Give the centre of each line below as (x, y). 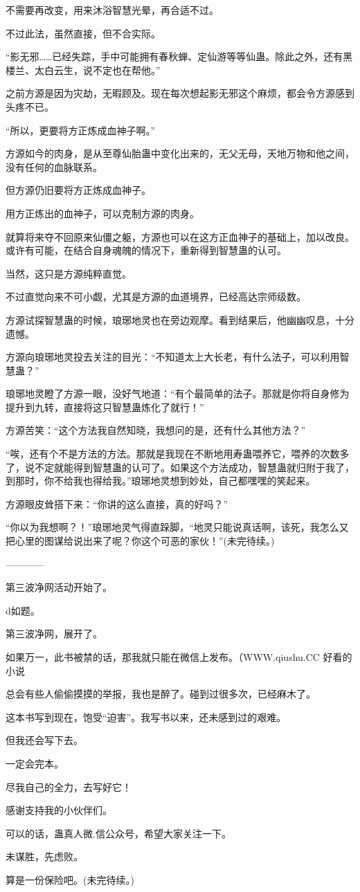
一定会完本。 (35, 763)
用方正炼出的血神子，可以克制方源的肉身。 (102, 213)
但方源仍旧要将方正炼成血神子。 (78, 190)
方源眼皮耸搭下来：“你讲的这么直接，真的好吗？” (117, 503)
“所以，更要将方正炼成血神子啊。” (81, 130)
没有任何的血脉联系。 (54, 166)
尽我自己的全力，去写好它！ (69, 786)
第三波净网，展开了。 (54, 634)
